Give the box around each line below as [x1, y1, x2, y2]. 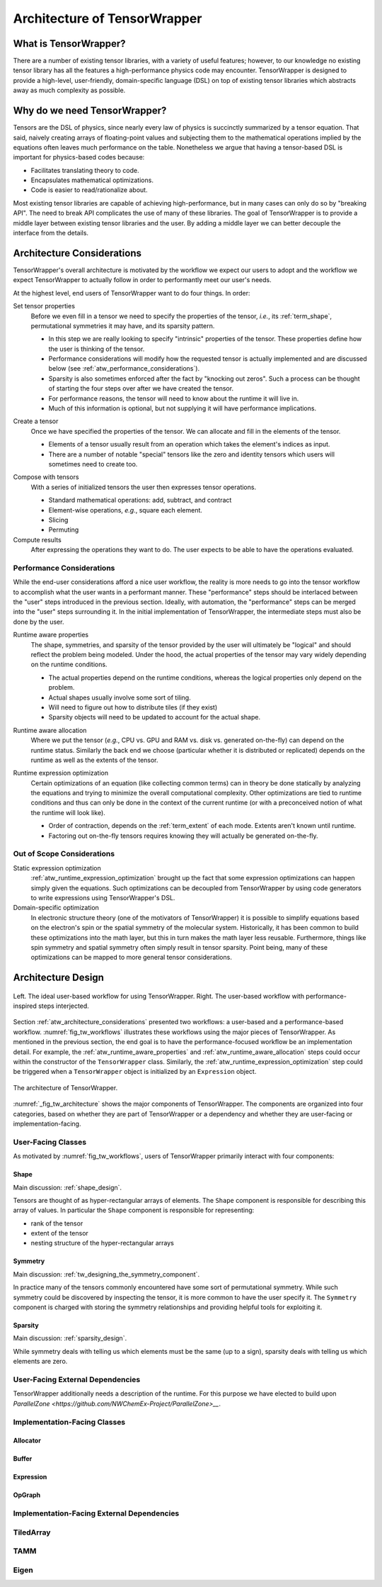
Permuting [48, 525, 79, 534]
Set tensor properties [13, 302, 76, 310]
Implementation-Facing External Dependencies [13, 1508, 180, 1518]
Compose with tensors [13, 473, 79, 481]
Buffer [13, 1454, 33, 1463]
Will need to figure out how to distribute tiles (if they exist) [48, 702, 218, 712]
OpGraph [13, 1491, 41, 1499]
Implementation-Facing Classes [13, 1417, 126, 1427]
